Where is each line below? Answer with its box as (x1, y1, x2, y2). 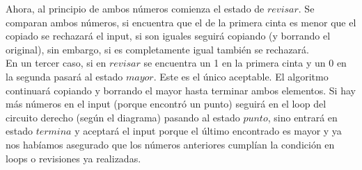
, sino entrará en (267, 110, 338, 124)
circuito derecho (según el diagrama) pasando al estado (6, 110, 240, 124)
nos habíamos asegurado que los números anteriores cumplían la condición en (6, 137, 335, 151)
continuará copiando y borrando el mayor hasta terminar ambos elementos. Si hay (6, 83, 356, 97)
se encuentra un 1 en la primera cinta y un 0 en (143, 56, 347, 70)
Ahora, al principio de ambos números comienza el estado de (6, 1, 265, 15)
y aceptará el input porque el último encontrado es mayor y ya (74, 124, 342, 138)
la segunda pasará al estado (6, 69, 123, 83)
